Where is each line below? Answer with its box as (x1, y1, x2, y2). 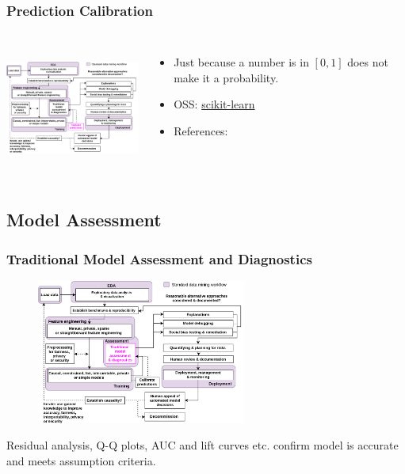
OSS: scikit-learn (174, 96, 255, 112)
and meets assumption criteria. (6, 453, 156, 468)
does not (347, 54, 388, 70)
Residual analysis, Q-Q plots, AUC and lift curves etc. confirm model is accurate (6, 437, 399, 453)
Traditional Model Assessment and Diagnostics (6, 248, 312, 268)
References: (174, 123, 228, 138)
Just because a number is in (174, 54, 309, 70)
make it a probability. (174, 69, 279, 85)
